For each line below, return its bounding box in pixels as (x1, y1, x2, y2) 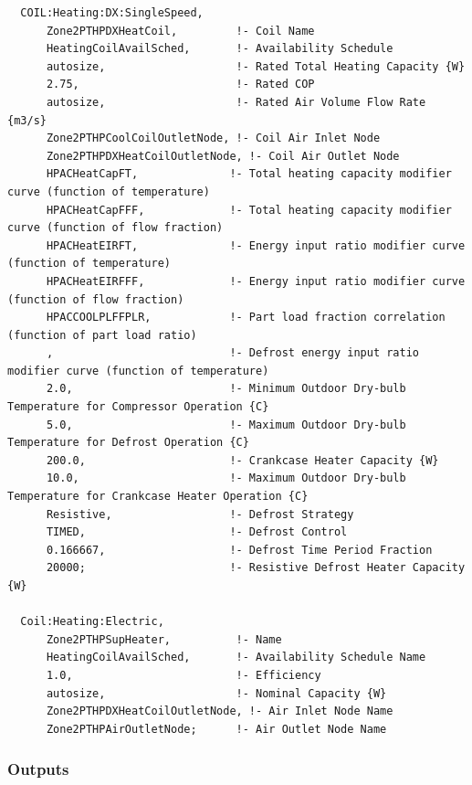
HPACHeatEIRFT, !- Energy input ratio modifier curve (46, 239, 466, 252)
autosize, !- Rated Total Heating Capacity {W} (46, 59, 466, 73)
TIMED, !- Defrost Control (46, 525, 348, 539)
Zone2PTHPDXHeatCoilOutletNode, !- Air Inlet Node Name (46, 705, 393, 718)
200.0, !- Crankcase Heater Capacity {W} (46, 453, 439, 467)
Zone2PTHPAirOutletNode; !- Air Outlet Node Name (46, 722, 387, 736)
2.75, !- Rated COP (46, 78, 315, 91)
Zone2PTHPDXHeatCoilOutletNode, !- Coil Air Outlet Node (46, 149, 400, 163)
